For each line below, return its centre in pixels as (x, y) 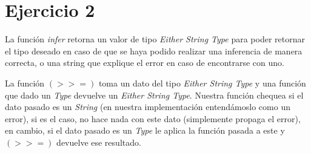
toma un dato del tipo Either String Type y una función (202, 83)
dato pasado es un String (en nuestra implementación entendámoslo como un (148, 107)
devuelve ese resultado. (99, 142)
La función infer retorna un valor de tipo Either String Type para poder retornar (155, 39)
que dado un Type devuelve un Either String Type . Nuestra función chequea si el (154, 95)
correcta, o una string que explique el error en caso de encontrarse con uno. (145, 63)
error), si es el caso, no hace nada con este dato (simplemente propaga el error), (153, 118)
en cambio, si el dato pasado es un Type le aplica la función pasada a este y (145, 130)
